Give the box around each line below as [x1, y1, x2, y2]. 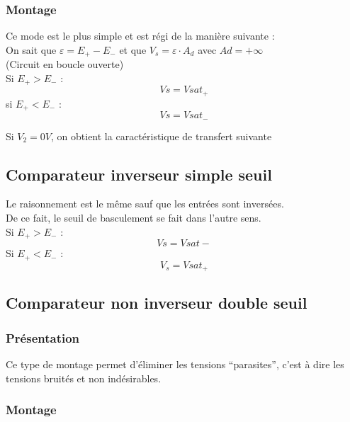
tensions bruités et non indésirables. [6, 370, 162, 385]
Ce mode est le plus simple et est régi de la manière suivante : [6, 28, 275, 43]
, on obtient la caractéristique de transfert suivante [51, 128, 272, 143]
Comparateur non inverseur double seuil [6, 292, 307, 314]
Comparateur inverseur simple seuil [6, 163, 272, 185]
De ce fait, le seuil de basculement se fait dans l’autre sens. [6, 210, 261, 225]
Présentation [6, 329, 80, 346]
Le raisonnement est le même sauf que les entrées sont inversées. [6, 196, 284, 211]
